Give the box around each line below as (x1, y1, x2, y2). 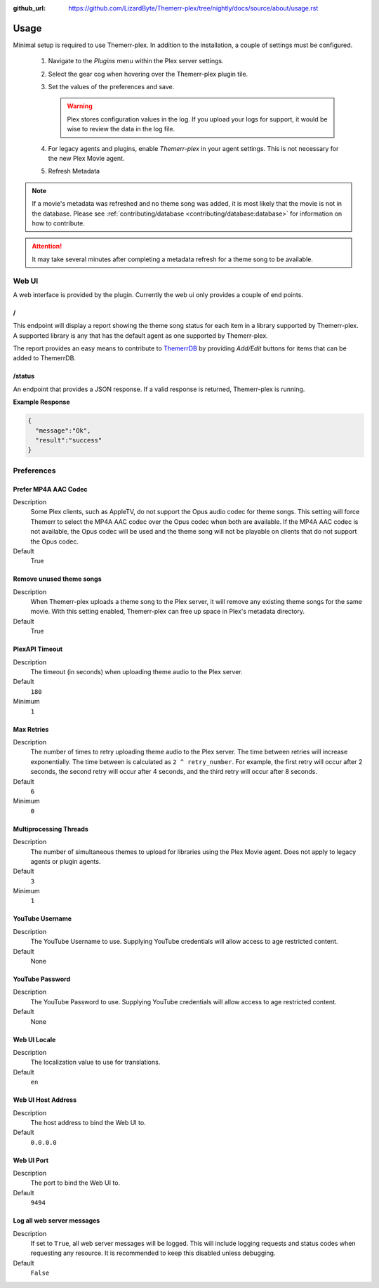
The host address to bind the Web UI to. (30, 1118, 147, 1126)
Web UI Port (13, 1156, 49, 1164)
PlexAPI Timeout (13, 645, 63, 653)
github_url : (13, 4, 46, 12)
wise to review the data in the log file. (67, 125, 175, 133)
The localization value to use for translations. (30, 1058, 161, 1067)
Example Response (13, 397, 70, 407)
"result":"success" (35, 436, 102, 445)
